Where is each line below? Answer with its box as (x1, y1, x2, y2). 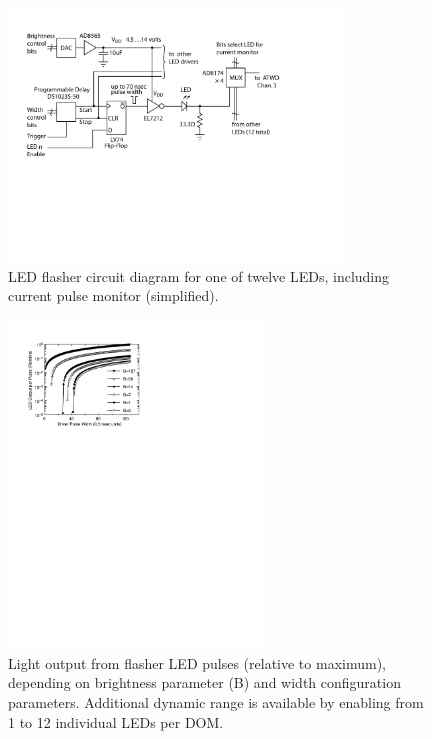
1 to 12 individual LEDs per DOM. (8, 711, 224, 732)
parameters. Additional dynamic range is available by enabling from (8, 691, 424, 712)
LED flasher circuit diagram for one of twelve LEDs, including (8, 265, 390, 286)
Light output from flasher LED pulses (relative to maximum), (8, 652, 386, 673)
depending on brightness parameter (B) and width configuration (8, 672, 401, 693)
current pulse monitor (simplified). (8, 285, 219, 306)
